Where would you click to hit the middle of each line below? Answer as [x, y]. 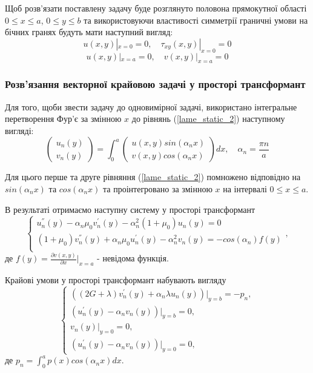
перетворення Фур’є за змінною [63, 119]
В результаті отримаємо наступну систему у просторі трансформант [130, 209]
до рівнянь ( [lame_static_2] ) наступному [208, 119]
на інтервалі [245, 188]
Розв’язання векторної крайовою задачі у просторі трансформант [155, 84]
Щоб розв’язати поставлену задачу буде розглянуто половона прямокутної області [156, 8]
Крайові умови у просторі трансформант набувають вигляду [116, 279]
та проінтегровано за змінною [158, 188]
